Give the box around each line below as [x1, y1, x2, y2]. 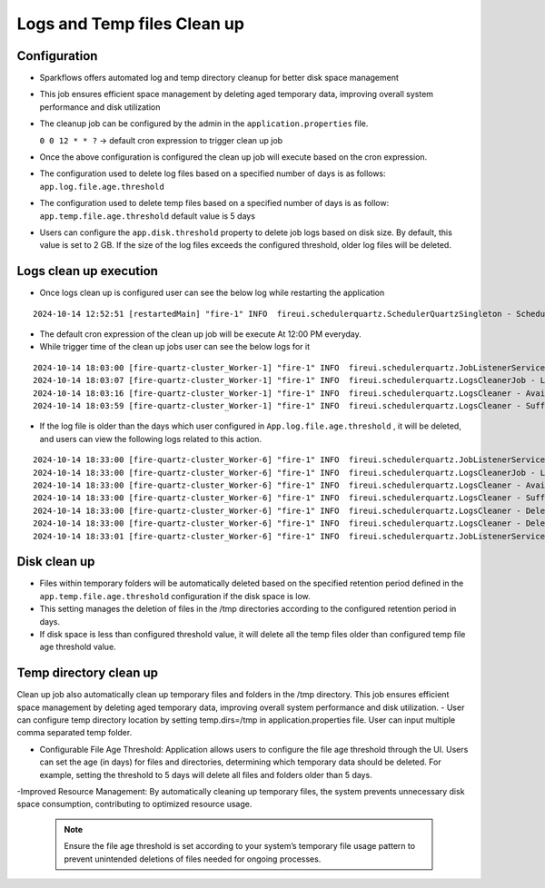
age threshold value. [39, 641, 117, 653]
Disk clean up [16, 554, 95, 569]
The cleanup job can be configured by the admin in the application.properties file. [39, 118, 369, 129]
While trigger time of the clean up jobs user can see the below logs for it [39, 341, 311, 352]
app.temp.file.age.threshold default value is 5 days [39, 210, 256, 222]
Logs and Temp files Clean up [16, 14, 245, 34]
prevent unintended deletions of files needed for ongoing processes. [64, 853, 322, 864]
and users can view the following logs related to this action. [39, 433, 263, 444]
